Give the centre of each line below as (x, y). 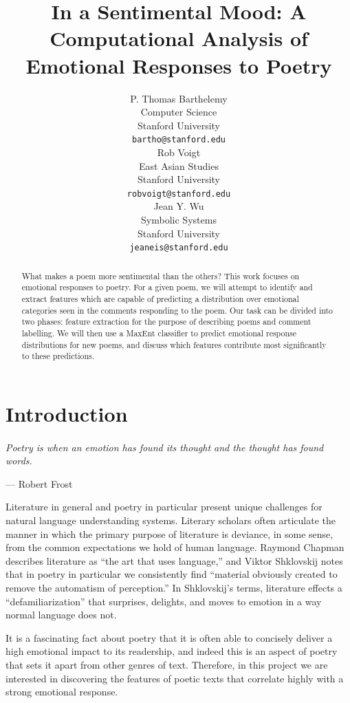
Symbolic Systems (179, 219)
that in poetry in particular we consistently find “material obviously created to (172, 574)
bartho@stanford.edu (179, 140)
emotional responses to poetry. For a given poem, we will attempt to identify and (167, 287)
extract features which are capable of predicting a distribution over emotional (160, 298)
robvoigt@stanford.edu (179, 194)
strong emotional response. (62, 692)
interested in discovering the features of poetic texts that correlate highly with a (175, 678)
